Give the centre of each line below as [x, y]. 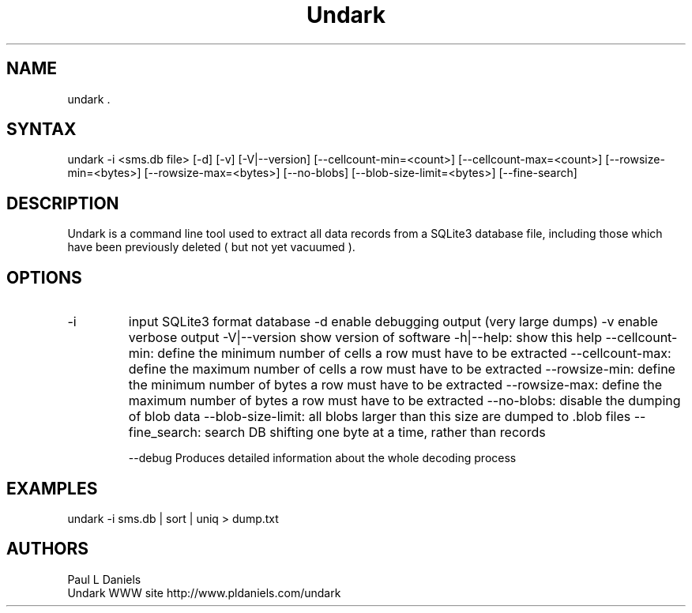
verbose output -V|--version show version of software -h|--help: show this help [365, 338]
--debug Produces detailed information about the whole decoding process [322, 458]
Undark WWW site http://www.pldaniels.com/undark [204, 592]
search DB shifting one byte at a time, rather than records [375, 432]
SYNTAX [41, 130]
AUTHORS [48, 549]
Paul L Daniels [104, 579]
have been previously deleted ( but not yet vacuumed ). [211, 247]
